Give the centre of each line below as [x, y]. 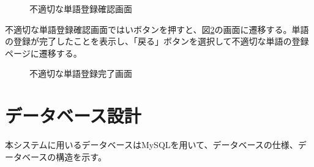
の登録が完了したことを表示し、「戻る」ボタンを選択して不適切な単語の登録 [157, 41]
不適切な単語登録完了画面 [81, 73]
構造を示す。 [81, 156]
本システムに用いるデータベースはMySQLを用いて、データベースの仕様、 [151, 145]
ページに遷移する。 [43, 53]
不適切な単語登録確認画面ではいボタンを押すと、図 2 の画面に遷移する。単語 [157, 29]
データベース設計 [73, 115]
